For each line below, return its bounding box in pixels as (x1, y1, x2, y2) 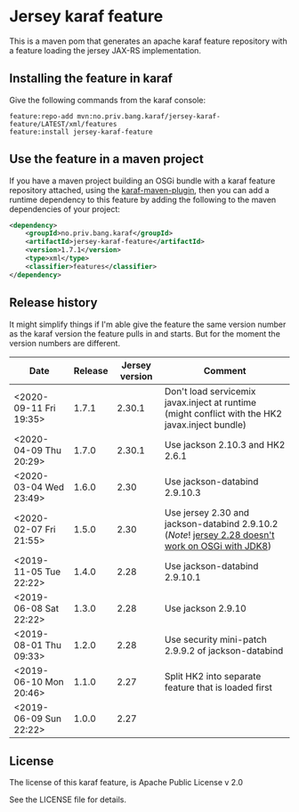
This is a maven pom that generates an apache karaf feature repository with (9, 36, 287, 46)
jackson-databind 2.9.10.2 (164, 517, 279, 530)
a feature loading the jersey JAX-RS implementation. (9, 45, 202, 55)
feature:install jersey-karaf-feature (9, 127, 153, 136)
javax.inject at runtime (164, 396, 256, 409)
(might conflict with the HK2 (164, 407, 283, 419)
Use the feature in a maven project (9, 151, 205, 166)
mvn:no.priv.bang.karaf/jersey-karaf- (77, 111, 221, 121)
